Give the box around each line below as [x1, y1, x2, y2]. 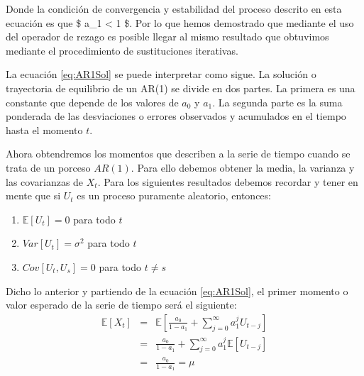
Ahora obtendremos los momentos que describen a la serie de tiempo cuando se [6, 146, 351, 161]
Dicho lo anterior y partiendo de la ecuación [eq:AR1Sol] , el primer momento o [6, 283, 348, 298]
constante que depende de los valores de [6, 94, 179, 109]
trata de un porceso [6, 160, 91, 175]
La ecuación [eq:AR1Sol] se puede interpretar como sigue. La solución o [6, 67, 316, 82]
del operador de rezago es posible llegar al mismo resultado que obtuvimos [6, 29, 329, 44]
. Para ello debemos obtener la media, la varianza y [131, 160, 355, 175]
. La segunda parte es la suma [212, 94, 343, 109]
